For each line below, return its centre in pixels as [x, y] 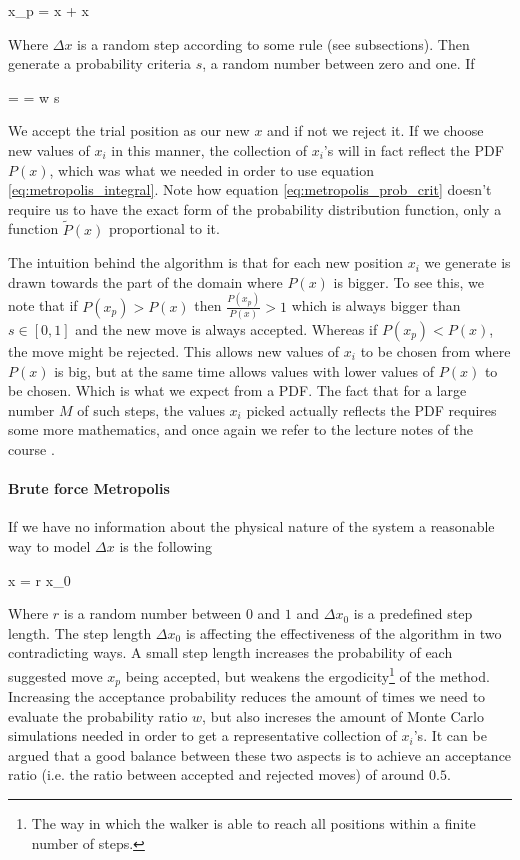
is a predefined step [413, 613]
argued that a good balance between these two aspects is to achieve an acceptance [260, 754]
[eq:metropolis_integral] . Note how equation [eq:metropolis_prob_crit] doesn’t [250, 189]
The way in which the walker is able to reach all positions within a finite [253, 822]
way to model [49, 545]
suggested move [55, 675]
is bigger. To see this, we [408, 281]
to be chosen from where [435, 350]
